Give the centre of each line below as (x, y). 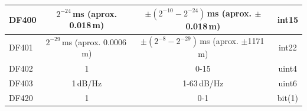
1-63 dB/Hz (203, 83)
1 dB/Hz (87, 83)
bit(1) (288, 97)
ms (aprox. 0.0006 (94, 41)
